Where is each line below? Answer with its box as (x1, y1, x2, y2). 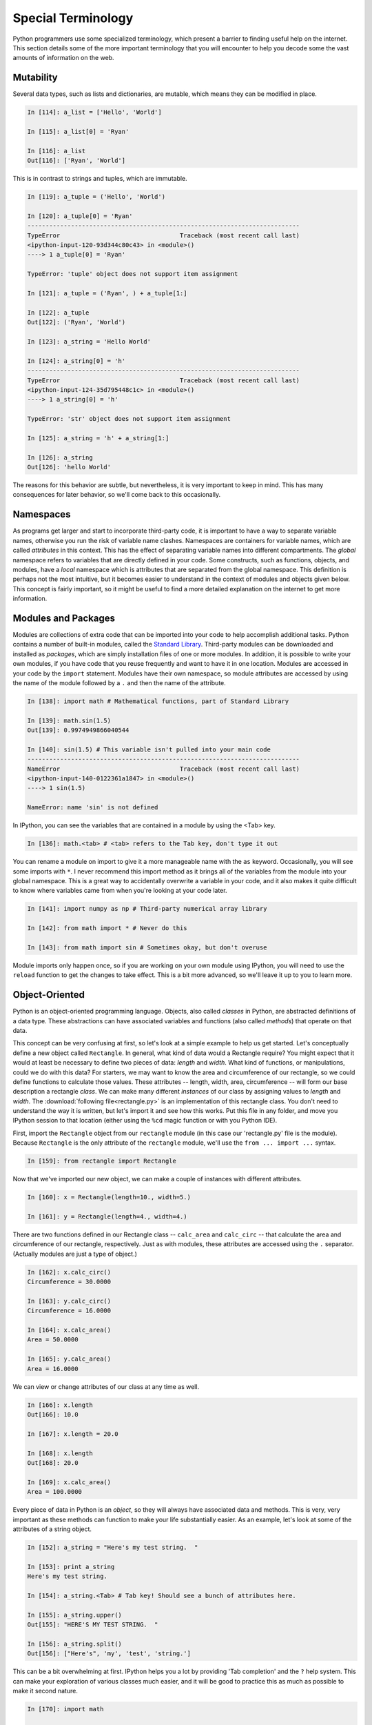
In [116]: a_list (27, 147, 86, 155)
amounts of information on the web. (12, 54, 114, 62)
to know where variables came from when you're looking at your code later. (12, 887, 227, 895)
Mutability (12, 72, 58, 83)
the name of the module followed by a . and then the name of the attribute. (12, 678, 227, 687)
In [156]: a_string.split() (27, 1639, 122, 1648)
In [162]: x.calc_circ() (27, 1268, 112, 1276)
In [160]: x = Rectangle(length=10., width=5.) (27, 1194, 191, 1201)
